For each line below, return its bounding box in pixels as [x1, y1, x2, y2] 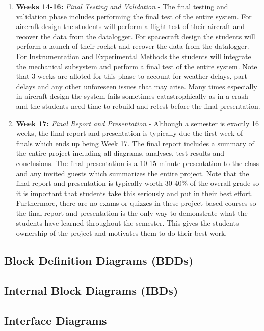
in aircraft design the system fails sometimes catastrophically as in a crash [16, 91, 248, 101]
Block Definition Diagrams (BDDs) [4, 253, 194, 268]
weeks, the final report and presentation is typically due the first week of [16, 128, 243, 139]
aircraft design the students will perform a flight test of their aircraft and [16, 21, 245, 32]
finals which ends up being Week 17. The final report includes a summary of [16, 137, 254, 148]
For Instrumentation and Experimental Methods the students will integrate [16, 50, 251, 61]
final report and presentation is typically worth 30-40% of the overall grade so [16, 178, 259, 188]
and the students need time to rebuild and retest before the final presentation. [16, 100, 260, 111]
